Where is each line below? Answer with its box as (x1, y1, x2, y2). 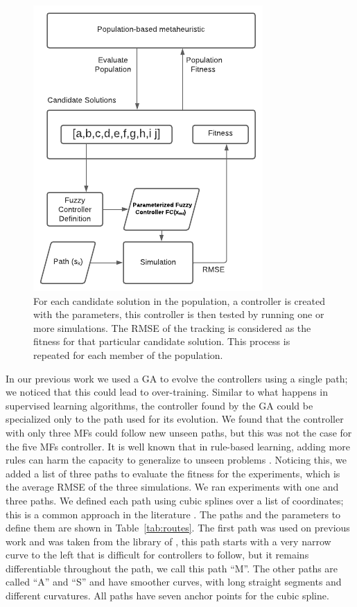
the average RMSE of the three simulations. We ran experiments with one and (6, 480, 339, 494)
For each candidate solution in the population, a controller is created (33, 293, 325, 308)
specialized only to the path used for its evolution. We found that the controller (6, 412, 344, 426)
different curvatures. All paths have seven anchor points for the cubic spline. (6, 588, 329, 603)
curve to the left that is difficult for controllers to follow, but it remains (6, 547, 309, 562)
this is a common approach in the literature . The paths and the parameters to (6, 507, 341, 521)
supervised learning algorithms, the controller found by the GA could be (6, 398, 313, 412)
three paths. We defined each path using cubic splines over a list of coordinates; (6, 493, 344, 507)
